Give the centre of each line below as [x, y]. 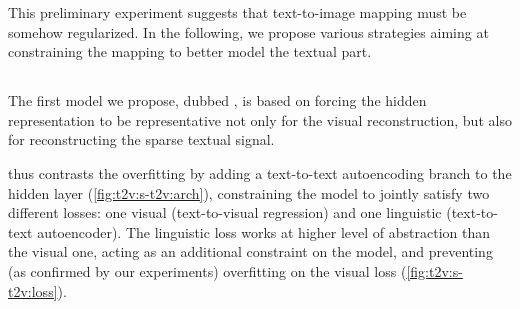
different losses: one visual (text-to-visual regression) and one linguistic [225, 212]
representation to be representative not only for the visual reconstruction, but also [260, 119]
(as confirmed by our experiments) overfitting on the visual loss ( [207, 270]
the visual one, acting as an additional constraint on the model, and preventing [250, 251]
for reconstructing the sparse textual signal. [141, 139]
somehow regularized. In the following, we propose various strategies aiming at [248, 31]
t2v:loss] [33, 290]
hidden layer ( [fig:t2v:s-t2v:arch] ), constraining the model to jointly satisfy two [249, 192]
